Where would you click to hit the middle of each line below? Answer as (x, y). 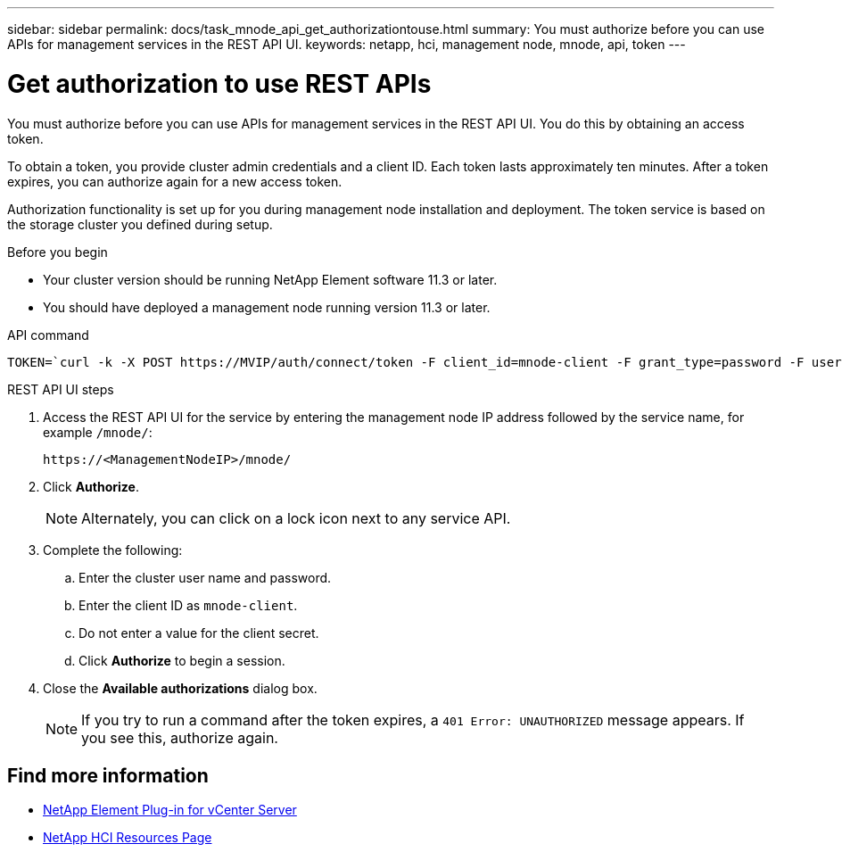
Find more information (108, 775)
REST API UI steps (61, 389)
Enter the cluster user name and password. (205, 577)
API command (48, 335)
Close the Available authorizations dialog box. (180, 688)
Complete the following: (113, 550)
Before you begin (58, 252)
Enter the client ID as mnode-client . (188, 605)
